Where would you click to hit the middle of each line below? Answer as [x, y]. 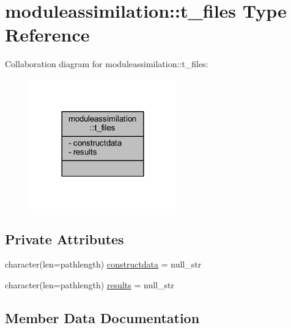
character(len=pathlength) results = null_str [90, 285]
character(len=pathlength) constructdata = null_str [103, 264]
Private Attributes [64, 239]
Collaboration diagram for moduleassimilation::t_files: [107, 64]
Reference [47, 35]
